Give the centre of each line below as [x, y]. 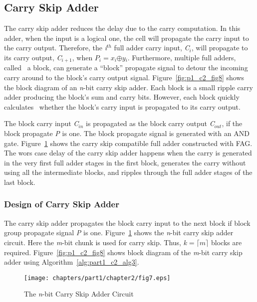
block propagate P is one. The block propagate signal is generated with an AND [127, 133]
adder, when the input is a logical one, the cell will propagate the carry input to [127, 38]
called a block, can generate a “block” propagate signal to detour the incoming [126, 68]
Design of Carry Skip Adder [62, 204]
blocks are [226, 242]
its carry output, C [33, 57]
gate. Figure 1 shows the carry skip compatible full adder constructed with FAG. [128, 143]
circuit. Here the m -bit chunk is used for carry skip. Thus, [93, 242]
